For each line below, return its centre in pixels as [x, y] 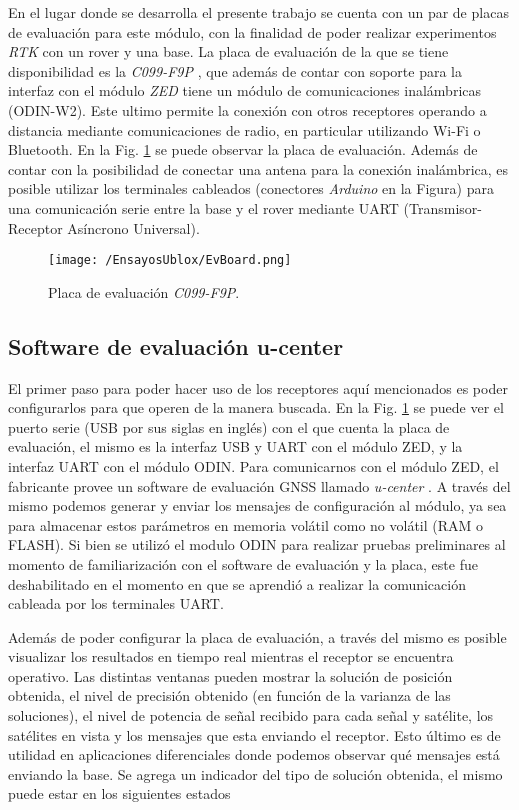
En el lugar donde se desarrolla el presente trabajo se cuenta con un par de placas [258, 12]
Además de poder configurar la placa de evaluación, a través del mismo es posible [257, 636]
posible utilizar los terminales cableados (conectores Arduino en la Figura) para [251, 188]
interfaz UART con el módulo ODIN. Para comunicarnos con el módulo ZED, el [253, 465]
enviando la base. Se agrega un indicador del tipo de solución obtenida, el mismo [255, 773]
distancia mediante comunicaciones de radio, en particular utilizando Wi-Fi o [244, 129]
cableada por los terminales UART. [116, 603]
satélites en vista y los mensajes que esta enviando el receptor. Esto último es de [254, 734]
